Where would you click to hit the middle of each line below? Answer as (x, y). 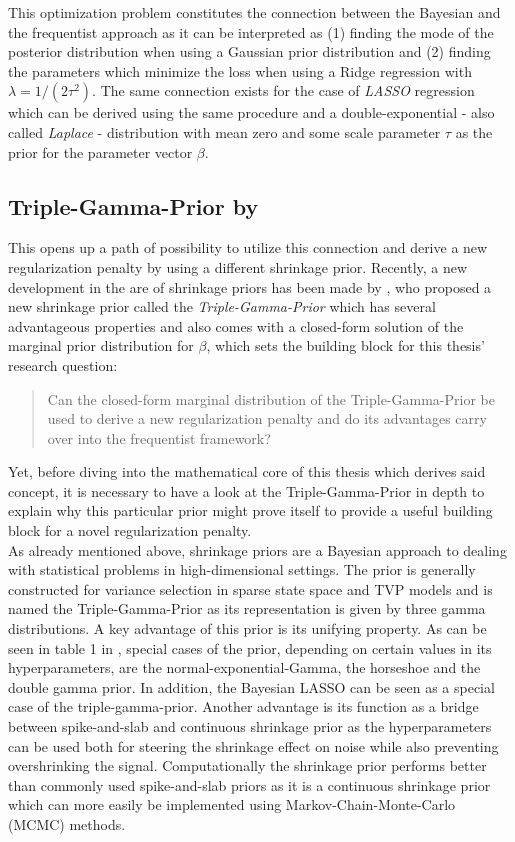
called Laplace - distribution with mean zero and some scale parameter (224, 131)
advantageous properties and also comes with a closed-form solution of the (236, 325)
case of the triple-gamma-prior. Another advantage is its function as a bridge (243, 706)
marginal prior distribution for (101, 345)
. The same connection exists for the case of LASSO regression (283, 90)
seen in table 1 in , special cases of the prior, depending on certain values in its (250, 647)
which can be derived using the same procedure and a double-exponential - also (251, 112)
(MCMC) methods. (67, 823)
